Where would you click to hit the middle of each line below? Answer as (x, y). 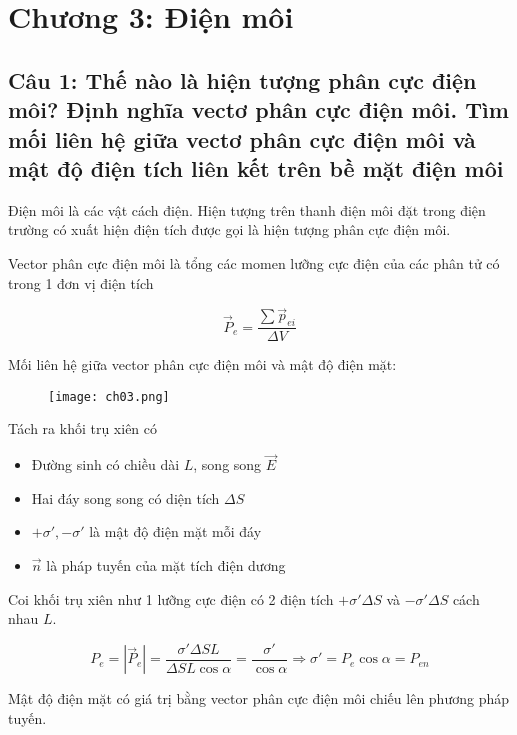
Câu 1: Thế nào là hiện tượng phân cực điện (242, 79)
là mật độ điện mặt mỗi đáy (175, 531)
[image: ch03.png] (109, 396)
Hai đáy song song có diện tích (125, 497)
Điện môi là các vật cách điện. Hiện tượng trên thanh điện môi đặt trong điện (247, 209)
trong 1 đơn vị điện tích (81, 282)
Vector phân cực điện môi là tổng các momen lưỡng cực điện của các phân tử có (254, 262)
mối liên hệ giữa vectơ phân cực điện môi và (242, 138)
